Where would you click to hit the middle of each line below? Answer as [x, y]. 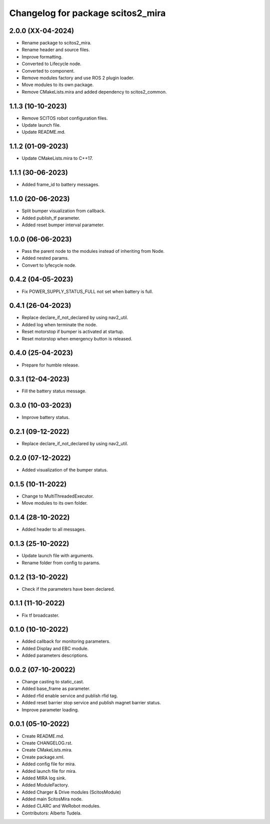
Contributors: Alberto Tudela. [52, 813]
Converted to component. [48, 71]
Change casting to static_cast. [53, 682]
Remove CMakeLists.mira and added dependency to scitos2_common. [94, 92]
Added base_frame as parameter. [56, 689]
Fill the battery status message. [54, 391]
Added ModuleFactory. [45, 785]
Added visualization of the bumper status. [65, 470]
